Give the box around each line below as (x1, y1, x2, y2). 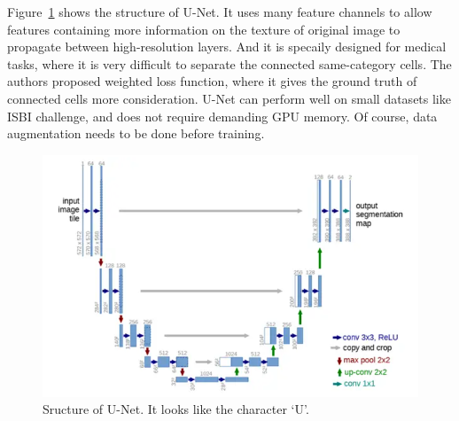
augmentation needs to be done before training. (7, 124, 265, 143)
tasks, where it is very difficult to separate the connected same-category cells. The (7, 54, 452, 73)
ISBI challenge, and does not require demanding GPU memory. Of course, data (7, 106, 438, 125)
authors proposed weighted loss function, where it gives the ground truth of (7, 72, 417, 90)
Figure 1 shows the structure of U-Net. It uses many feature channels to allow (7, 3, 432, 20)
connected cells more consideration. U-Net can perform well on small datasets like (7, 89, 451, 107)
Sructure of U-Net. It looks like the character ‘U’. (43, 400, 309, 418)
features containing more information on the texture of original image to (7, 19, 401, 38)
